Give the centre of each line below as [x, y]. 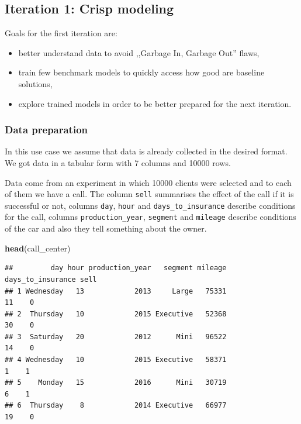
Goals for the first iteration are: [61, 33]
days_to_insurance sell [51, 279]
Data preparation [46, 130]
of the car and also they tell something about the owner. [106, 228]
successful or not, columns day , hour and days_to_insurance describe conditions [150, 205]
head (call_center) [38, 248]
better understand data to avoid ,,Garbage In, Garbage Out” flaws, [139, 52]
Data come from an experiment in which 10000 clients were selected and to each [148, 182]
